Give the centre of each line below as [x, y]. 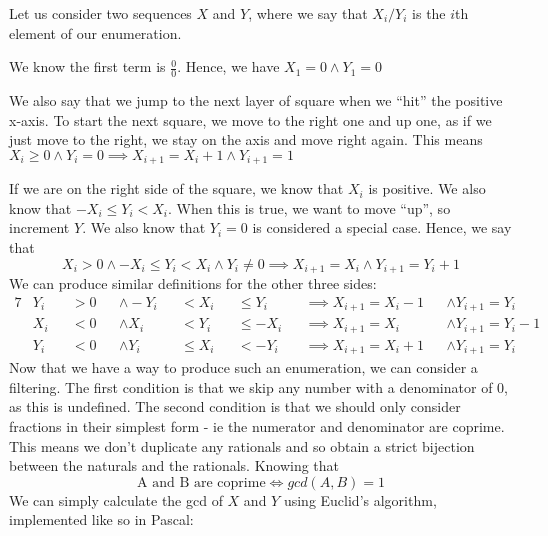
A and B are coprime [201, 482]
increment [39, 227]
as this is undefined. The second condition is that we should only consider [235, 406]
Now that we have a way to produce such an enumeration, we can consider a [243, 367]
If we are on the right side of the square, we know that [176, 188]
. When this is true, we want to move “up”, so [309, 207]
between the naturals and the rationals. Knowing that [174, 465]
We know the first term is [87, 66]
